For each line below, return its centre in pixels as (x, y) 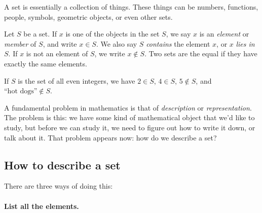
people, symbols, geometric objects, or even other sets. (88, 16)
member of (20, 43)
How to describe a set (62, 165)
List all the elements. (42, 206)
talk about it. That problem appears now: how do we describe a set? (110, 137)
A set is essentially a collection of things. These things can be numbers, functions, (131, 7)
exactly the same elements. (46, 63)
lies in (245, 43)
